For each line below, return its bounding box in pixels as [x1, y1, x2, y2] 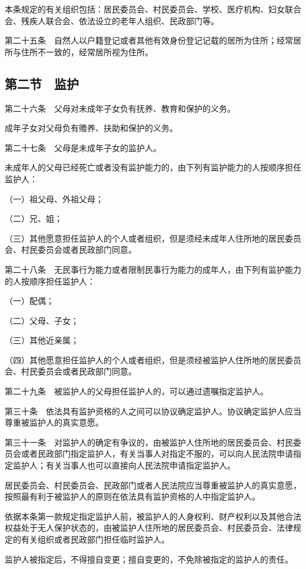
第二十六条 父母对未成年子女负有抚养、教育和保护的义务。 [5, 102, 235, 114]
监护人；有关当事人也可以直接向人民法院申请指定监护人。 [12, 459, 235, 471]
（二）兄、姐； [5, 212, 62, 225]
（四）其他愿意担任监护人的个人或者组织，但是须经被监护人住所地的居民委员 [5, 353, 301, 366]
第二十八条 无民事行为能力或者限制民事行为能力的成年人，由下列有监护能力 [5, 263, 301, 275]
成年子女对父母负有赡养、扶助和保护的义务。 [5, 122, 178, 134]
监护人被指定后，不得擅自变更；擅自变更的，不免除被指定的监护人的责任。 [5, 553, 293, 565]
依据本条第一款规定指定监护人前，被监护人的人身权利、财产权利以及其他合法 [5, 510, 301, 522]
